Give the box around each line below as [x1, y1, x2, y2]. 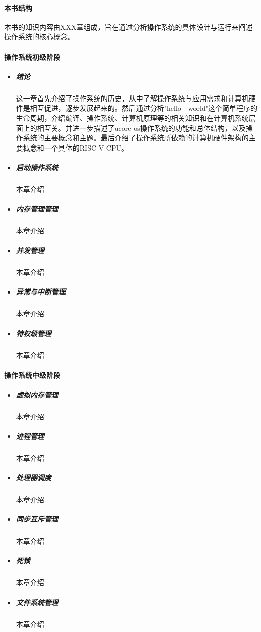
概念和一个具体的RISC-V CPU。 [23, 142, 129, 153]
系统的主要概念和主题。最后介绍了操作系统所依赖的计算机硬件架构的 [23, 132, 249, 143]
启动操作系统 [16, 162, 58, 172]
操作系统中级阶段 [4, 369, 60, 380]
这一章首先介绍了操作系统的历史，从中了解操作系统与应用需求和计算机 [16, 92, 249, 103]
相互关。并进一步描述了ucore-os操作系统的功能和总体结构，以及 [37, 122, 246, 133]
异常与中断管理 [16, 286, 66, 297]
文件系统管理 [16, 597, 58, 607]
